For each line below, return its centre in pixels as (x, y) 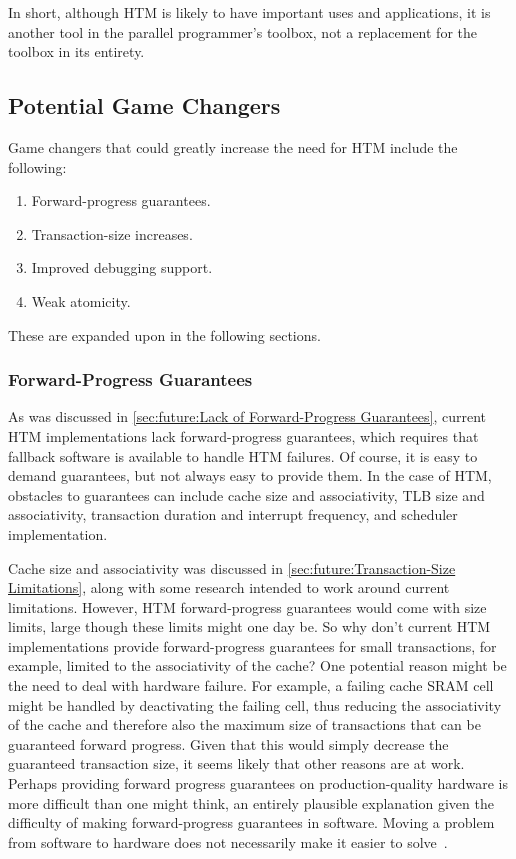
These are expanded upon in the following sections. (164, 334)
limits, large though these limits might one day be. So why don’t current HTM (249, 626)
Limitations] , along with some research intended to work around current (229, 587)
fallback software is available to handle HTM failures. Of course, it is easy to (243, 455)
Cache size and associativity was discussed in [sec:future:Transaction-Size (232, 567)
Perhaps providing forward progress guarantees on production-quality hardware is (258, 783)
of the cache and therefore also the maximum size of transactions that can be (244, 724)
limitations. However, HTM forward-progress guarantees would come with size (247, 606)
